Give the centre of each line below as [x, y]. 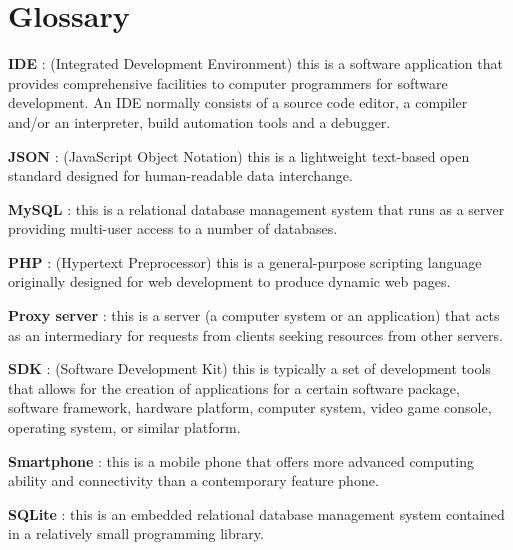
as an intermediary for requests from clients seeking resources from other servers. [255, 334]
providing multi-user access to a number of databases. [173, 228]
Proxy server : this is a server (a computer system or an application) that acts [254, 315]
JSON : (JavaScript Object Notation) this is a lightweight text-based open [239, 155]
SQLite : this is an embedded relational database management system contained [256, 513]
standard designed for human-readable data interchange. [180, 175]
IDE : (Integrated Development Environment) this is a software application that [255, 63]
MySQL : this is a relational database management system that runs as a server [256, 208]
